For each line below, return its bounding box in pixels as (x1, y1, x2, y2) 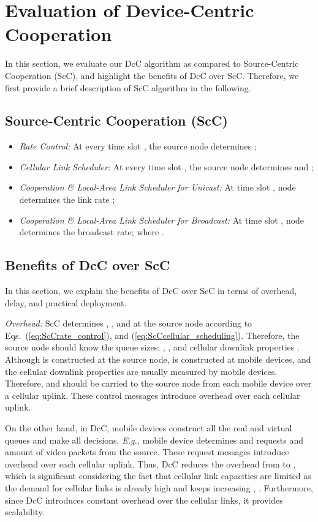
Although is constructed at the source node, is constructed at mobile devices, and (5, 353, 311, 366)
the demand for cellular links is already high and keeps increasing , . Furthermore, (5, 481, 313, 494)
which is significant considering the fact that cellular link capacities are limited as (5, 469, 311, 482)
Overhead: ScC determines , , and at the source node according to (5, 317, 252, 330)
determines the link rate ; (19, 193, 115, 206)
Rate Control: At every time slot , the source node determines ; (19, 140, 257, 153)
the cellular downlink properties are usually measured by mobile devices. (5, 365, 278, 377)
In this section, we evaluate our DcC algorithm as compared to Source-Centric (5, 57, 299, 70)
